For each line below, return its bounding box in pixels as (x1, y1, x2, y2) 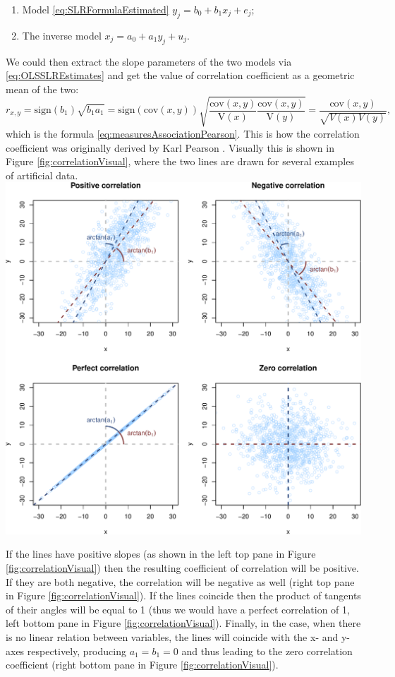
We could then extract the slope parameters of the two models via (6, 54, 292, 68)
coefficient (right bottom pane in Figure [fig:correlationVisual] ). (6, 657, 279, 672)
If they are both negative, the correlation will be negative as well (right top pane (6, 574, 355, 589)
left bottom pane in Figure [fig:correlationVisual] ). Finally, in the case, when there (6, 616, 361, 630)
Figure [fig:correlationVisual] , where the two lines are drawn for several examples (6, 154, 354, 169)
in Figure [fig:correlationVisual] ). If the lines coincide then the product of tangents (6, 588, 361, 603)
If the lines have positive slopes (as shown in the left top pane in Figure (6, 546, 316, 561)
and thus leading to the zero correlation (181, 643, 353, 658)
